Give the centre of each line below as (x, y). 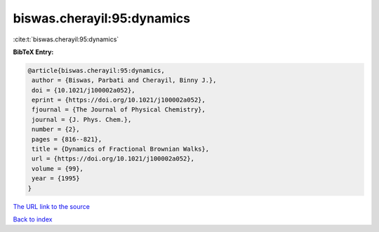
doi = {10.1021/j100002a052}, (84, 90)
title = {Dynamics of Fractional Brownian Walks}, (121, 149)
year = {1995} (56, 178)
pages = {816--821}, (67, 139)
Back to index (33, 219)
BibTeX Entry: (33, 52)
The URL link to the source (52, 206)
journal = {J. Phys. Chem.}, (82, 120)
